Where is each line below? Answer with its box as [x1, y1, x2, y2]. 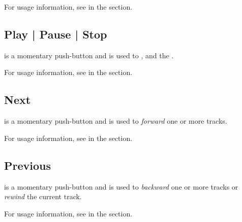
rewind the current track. [4, 191, 82, 202]
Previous [4, 157, 51, 173]
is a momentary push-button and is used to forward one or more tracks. [4, 116, 227, 126]
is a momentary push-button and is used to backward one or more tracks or [4, 181, 238, 192]
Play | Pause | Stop [4, 26, 107, 42]
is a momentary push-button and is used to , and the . [4, 50, 174, 60]
